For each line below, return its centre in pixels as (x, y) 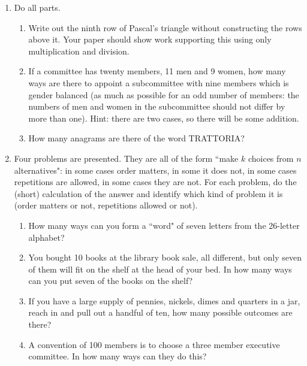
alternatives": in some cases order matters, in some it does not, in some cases (155, 170)
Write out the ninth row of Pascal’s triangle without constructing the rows (165, 27)
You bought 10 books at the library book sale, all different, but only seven (165, 257)
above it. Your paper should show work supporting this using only (150, 39)
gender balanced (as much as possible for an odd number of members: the (164, 94)
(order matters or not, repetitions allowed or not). (106, 205)
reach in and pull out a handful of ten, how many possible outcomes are (160, 312)
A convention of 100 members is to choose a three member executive (154, 344)
